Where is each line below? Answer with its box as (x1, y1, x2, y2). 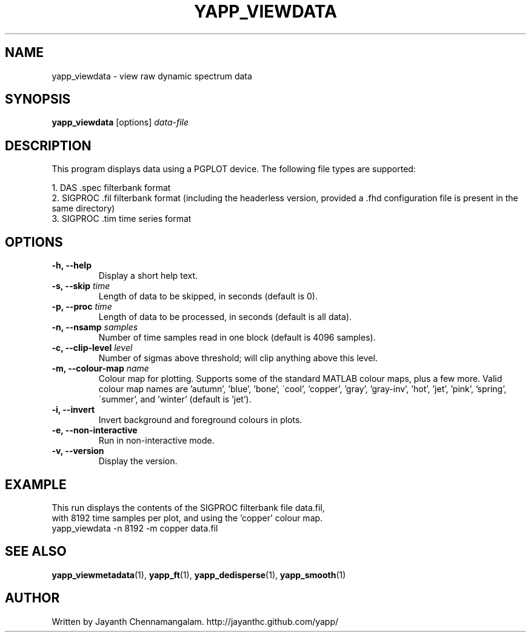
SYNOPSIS (5, 92, 71, 107)
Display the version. (98, 456, 178, 467)
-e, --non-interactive (52, 425, 138, 436)
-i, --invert (52, 404, 95, 415)
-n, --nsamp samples (52, 322, 138, 333)
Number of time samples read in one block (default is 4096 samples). (98, 332, 376, 343)
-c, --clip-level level (52, 342, 133, 353)
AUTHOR (5, 590, 60, 606)
